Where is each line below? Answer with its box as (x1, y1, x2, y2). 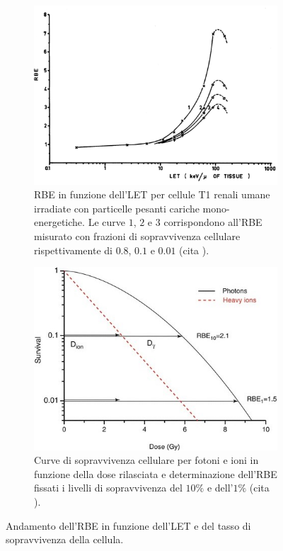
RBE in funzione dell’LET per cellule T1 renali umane (34, 187, 270, 202)
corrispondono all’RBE (163, 215, 262, 229)
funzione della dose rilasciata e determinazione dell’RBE (34, 466, 277, 481)
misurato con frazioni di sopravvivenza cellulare (34, 229, 241, 243)
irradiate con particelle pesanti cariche (34, 200, 200, 215)
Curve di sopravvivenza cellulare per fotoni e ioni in (34, 453, 259, 467)
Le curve (88, 215, 125, 229)
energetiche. (34, 215, 85, 229)
